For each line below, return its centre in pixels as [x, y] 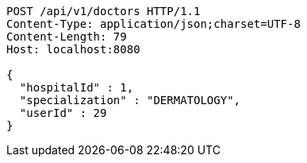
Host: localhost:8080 [73, 49]
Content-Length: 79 [67, 37]
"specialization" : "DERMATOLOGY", [130, 100]
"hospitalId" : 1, [77, 87]
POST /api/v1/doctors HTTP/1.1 [104, 11]
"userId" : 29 [63, 113]
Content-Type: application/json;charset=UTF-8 [153, 24]
